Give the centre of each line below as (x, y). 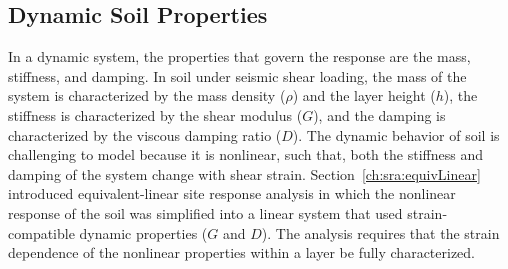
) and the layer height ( (364, 95)
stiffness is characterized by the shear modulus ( (155, 114)
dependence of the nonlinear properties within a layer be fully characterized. (242, 252)
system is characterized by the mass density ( (147, 95)
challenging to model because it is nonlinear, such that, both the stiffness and (245, 154)
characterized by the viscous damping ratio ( (145, 134)
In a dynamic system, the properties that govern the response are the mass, (239, 56)
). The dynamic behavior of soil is (396, 134)
